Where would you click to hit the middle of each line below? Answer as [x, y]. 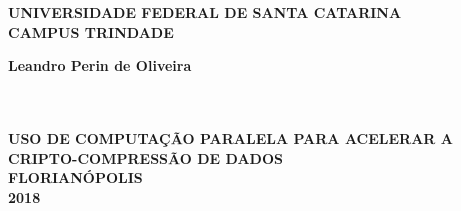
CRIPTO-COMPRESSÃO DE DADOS [145, 157]
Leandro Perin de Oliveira [100, 65]
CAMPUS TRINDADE [91, 31]
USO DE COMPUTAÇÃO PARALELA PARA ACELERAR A [230, 137]
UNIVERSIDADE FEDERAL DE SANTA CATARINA [205, 12]
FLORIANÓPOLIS [75, 177]
